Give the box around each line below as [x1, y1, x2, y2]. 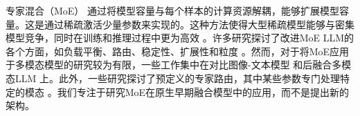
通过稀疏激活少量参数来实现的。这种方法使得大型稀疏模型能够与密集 [44, 17, 354, 31]
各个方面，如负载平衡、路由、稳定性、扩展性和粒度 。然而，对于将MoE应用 [6, 43, 350, 58]
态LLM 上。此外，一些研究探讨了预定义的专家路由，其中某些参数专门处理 [6, 70, 340, 85]
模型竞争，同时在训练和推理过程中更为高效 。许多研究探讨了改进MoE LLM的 [6, 30, 354, 45]
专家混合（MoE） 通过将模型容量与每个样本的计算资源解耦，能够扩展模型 [6, 3, 340, 17]
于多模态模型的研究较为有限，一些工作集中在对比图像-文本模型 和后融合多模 [6, 57, 352, 72]
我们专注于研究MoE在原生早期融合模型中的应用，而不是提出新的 [57, 84, 350, 99]
